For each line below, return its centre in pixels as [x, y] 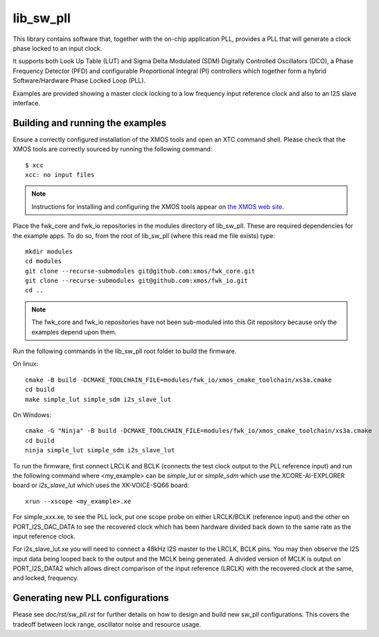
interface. [27, 103]
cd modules [44, 261]
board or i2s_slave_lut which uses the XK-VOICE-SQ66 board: [101, 485]
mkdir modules [49, 251]
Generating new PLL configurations [91, 598]
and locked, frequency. [46, 578]
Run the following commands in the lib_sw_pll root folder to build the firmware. [125, 351]
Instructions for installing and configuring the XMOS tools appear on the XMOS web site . [158, 206]
